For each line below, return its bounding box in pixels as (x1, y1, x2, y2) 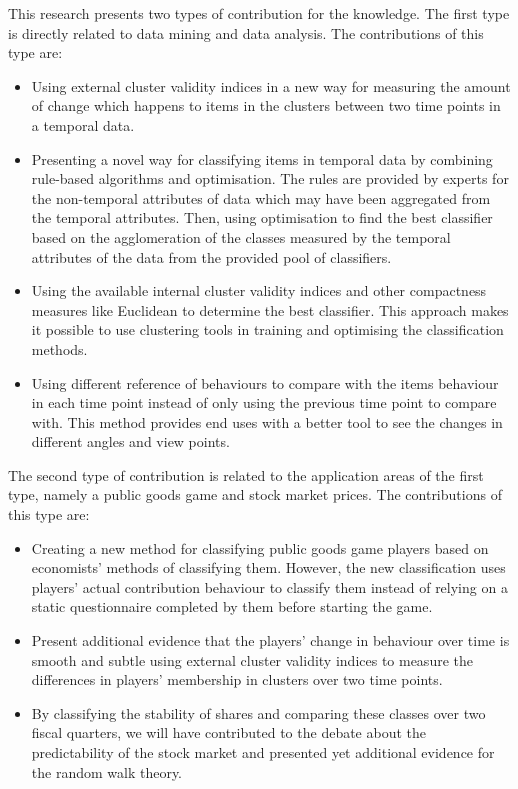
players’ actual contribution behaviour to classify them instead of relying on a (31, 576, 508, 597)
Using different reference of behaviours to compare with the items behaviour (31, 372, 499, 393)
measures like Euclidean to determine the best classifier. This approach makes (31, 299, 509, 320)
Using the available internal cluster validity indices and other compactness (31, 280, 487, 301)
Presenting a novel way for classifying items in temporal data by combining (31, 148, 493, 169)
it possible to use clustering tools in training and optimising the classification (31, 319, 504, 340)
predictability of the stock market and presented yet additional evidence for (31, 742, 495, 762)
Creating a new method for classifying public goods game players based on (31, 537, 489, 558)
